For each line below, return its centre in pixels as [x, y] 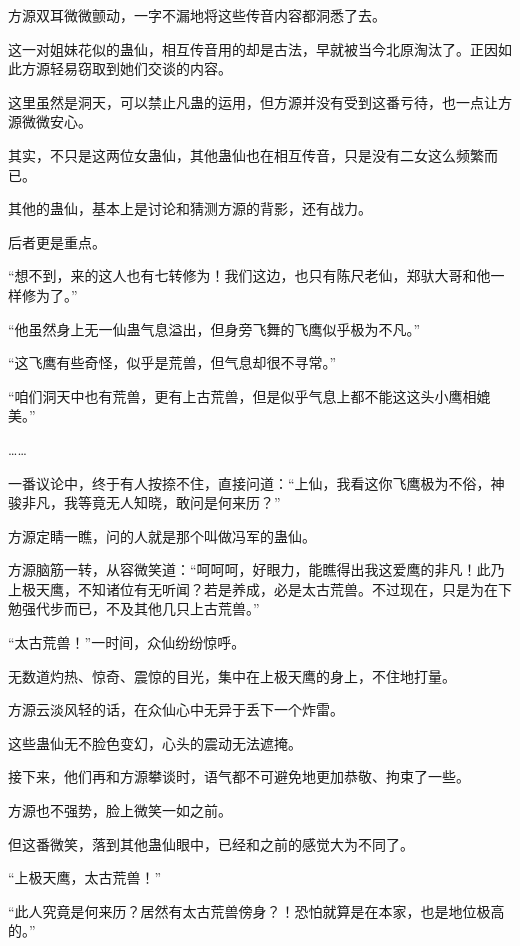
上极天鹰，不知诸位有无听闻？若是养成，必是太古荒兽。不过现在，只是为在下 [260, 588]
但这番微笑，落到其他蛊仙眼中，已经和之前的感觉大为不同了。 [211, 843]
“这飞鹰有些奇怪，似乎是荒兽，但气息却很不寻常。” [172, 362]
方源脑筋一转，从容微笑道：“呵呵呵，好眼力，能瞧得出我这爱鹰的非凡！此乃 [256, 569]
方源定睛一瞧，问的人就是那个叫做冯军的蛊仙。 [162, 535]
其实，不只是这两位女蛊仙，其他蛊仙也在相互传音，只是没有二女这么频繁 [246, 154]
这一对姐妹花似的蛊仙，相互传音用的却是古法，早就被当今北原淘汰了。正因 [253, 48]
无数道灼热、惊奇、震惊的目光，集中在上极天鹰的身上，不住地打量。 [232, 675]
